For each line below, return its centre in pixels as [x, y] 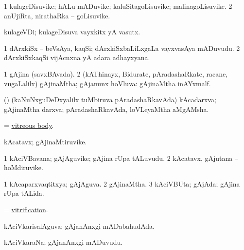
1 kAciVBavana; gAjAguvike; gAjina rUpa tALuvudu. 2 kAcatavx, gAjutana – [121, 158]
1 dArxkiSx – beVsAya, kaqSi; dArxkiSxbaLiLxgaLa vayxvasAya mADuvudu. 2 [122, 48]
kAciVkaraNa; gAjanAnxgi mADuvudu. [63, 242]
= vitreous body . [29, 125]
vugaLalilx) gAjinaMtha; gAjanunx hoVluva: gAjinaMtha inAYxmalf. [107, 83]
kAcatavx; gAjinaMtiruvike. [45, 141]
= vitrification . [26, 209]
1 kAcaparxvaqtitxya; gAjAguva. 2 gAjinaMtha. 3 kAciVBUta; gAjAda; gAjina [122, 183]
